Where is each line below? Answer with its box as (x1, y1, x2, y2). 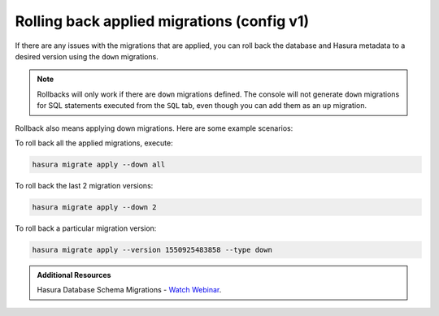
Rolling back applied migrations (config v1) (15, 12, 310, 30)
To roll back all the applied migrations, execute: (15, 138, 174, 148)
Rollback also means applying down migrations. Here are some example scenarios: (15, 123, 293, 133)
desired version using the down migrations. (15, 51, 159, 61)
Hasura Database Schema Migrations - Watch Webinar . (37, 285, 222, 295)
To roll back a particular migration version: (15, 223, 157, 233)
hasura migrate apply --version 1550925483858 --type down (32, 245, 272, 254)
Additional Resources (37, 270, 111, 279)
